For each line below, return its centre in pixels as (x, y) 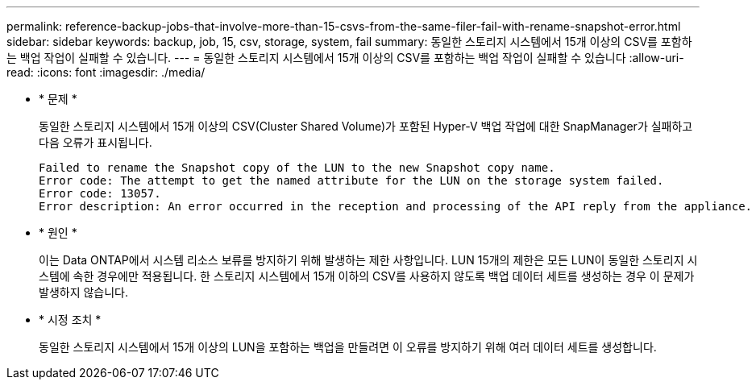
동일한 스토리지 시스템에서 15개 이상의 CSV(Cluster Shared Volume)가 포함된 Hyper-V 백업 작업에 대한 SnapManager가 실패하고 (366, 126)
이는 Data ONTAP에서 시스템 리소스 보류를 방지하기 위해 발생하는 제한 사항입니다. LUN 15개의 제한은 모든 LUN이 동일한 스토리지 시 (368, 260)
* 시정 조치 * (70, 320)
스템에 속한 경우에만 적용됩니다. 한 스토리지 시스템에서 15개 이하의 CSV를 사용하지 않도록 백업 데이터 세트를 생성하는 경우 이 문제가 (367, 276)
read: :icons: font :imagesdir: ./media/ (106, 72)
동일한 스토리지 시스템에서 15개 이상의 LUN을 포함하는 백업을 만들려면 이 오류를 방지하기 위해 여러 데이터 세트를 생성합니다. (348, 347)
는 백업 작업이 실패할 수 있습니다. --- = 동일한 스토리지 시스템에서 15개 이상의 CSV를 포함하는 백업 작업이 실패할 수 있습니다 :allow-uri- (345, 58)
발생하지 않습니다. (84, 292)
